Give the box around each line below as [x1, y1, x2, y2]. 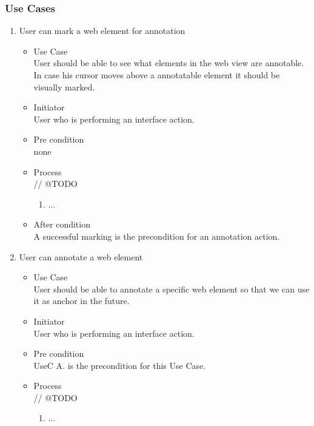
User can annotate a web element [19, 250, 143, 263]
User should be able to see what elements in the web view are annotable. [33, 56, 304, 69]
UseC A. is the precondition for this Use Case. [33, 359, 206, 371]
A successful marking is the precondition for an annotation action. [33, 229, 280, 242]
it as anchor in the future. [33, 294, 130, 307]
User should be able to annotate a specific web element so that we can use [33, 282, 310, 295]
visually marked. [33, 80, 95, 93]
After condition [33, 218, 90, 231]
